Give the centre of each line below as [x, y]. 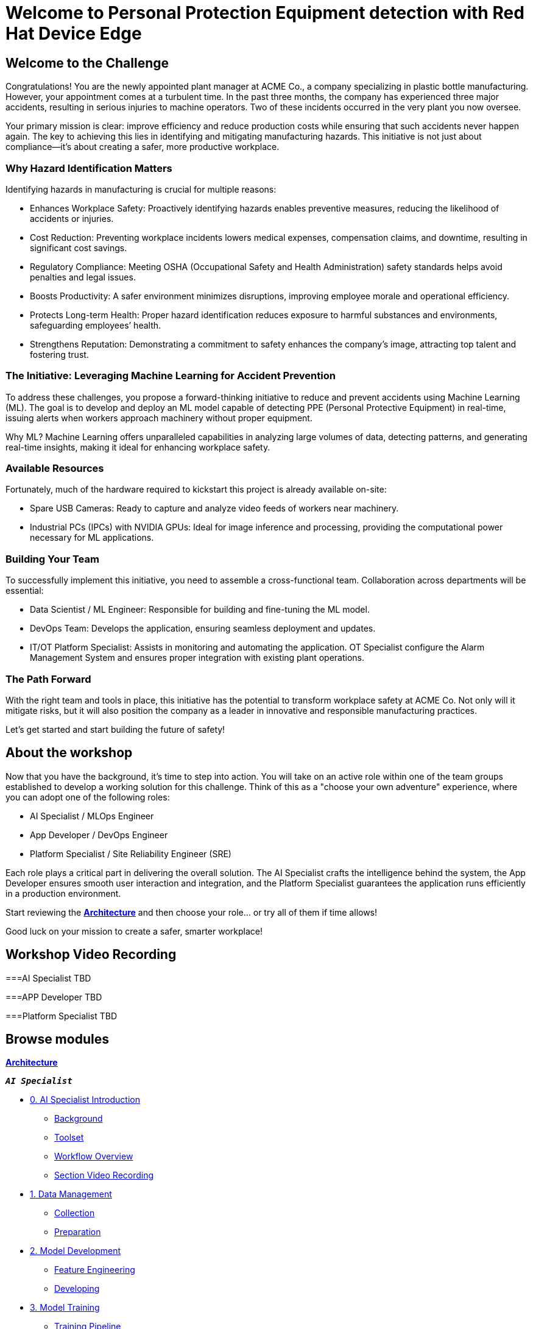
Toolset [69, 1138]
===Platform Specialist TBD [62, 1016]
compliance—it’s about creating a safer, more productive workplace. [143, 147]
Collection [75, 1213]
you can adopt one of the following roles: [88, 797]
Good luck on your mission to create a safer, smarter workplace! [134, 931]
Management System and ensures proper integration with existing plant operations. [197, 658]
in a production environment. [63, 893]
